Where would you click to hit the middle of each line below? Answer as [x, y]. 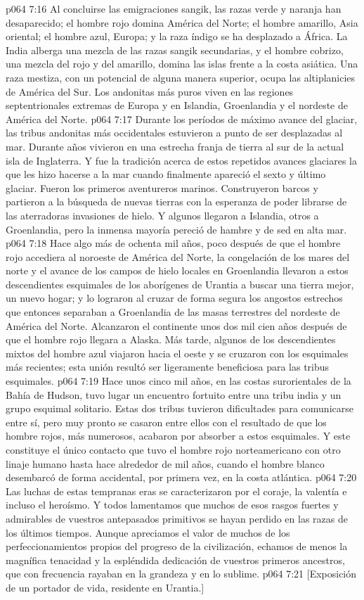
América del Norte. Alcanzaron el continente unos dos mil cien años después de [176, 325]
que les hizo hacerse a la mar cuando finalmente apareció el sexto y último [166, 174]
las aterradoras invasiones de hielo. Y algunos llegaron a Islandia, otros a [162, 215]
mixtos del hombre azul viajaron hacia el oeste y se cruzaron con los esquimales [177, 353]
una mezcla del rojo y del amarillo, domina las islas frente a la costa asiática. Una [182, 64]
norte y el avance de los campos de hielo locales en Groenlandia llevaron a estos [177, 270]
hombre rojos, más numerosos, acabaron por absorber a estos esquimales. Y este [178, 436]
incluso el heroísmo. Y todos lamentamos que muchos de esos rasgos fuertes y [172, 505]
